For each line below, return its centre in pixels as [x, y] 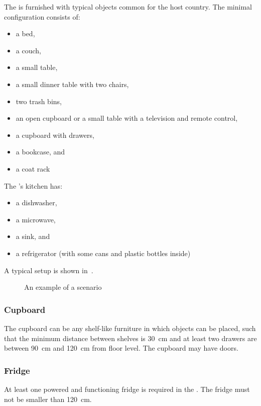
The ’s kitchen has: [33, 185]
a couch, [28, 50]
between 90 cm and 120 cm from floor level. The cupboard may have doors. [121, 348]
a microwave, [36, 219]
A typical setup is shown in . [49, 270]
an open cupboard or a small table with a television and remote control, [127, 118]
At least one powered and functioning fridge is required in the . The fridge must [127, 389]
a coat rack [33, 168]
